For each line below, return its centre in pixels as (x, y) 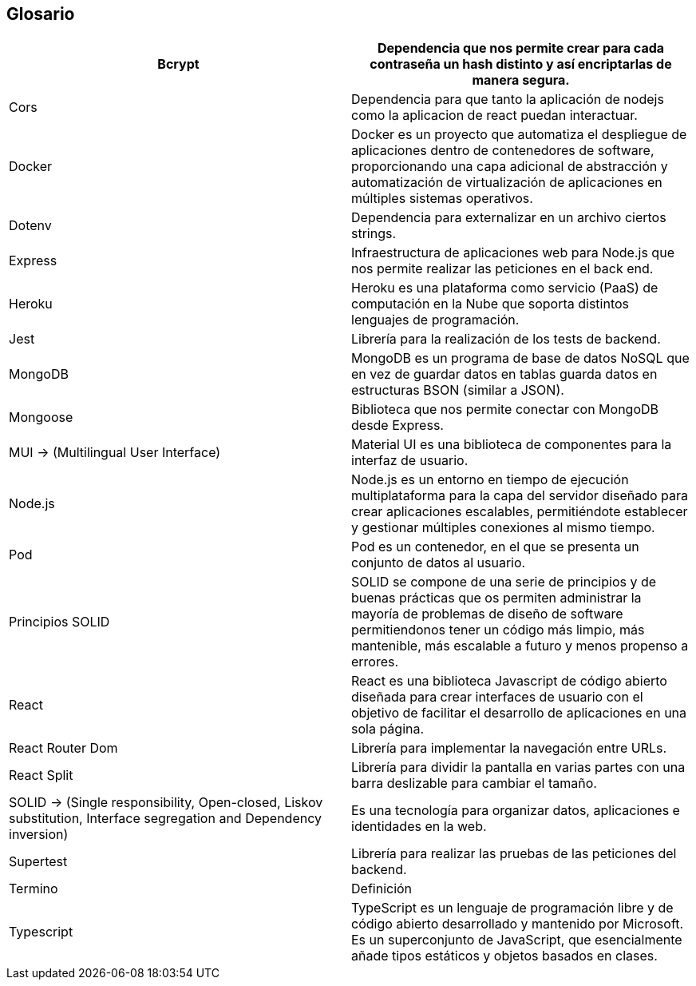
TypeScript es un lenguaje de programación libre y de (512, 908)
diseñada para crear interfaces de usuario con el (497, 697)
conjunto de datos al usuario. (439, 563)
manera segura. (521, 80)
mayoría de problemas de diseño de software (487, 614)
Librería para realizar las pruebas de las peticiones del (514, 854)
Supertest (38, 862)
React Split (41, 775)
